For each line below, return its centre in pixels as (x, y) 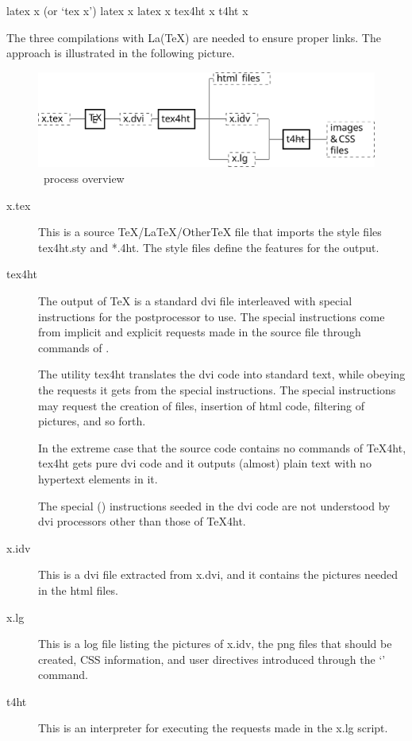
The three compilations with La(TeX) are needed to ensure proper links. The (194, 37)
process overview (84, 178)
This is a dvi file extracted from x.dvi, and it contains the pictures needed (218, 574)
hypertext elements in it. (98, 478)
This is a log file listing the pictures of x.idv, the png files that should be (215, 644)
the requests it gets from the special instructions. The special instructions (217, 389)
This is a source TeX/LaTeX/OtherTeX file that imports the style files (210, 232)
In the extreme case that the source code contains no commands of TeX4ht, (222, 447)
